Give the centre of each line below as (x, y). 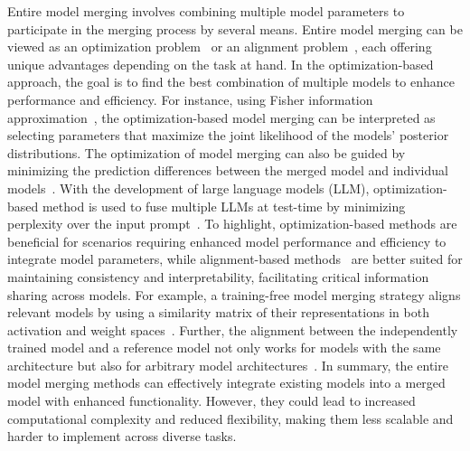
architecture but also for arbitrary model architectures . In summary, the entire (228, 365)
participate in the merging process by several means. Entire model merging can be (235, 28)
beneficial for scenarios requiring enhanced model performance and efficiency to (227, 241)
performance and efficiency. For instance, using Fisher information (190, 99)
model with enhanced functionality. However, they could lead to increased (211, 401)
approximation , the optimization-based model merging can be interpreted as (221, 117)
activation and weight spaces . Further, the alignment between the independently (233, 329)
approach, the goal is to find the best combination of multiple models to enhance (231, 82)
